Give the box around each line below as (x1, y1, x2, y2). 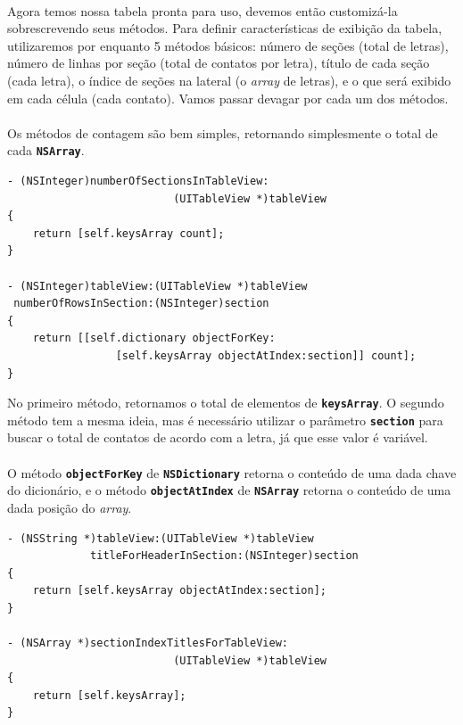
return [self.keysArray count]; (32, 227, 225, 240)
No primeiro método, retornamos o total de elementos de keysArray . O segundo (7, 393, 444, 412)
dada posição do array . (7, 498, 132, 516)
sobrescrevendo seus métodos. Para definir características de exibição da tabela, (7, 19, 442, 37)
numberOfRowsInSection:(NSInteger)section (13, 297, 269, 310)
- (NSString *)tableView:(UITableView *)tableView (7, 531, 314, 545)
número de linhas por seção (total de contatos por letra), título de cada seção (7, 54, 430, 72)
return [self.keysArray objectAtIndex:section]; (32, 584, 327, 597)
